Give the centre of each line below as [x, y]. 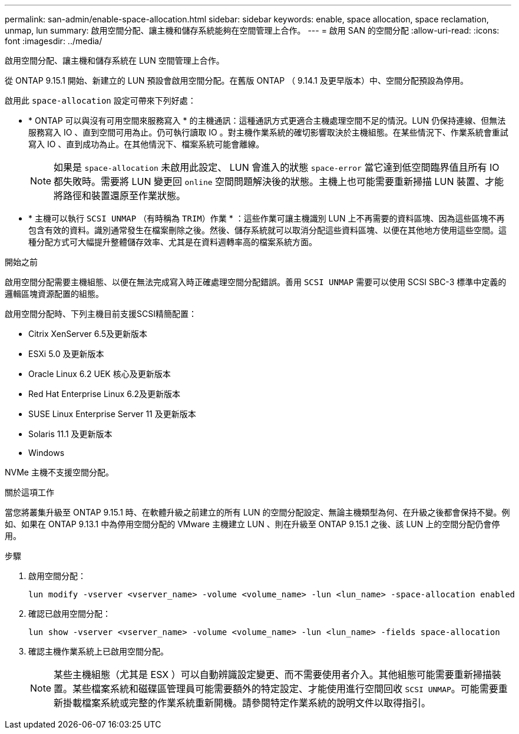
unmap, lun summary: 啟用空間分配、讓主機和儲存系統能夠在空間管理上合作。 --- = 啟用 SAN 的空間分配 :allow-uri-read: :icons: [252, 30]
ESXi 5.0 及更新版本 [66, 354]
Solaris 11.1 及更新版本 [70, 434]
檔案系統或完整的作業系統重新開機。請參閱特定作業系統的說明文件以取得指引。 [257, 703]
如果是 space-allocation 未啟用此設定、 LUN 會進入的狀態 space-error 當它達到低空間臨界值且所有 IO [277, 167]
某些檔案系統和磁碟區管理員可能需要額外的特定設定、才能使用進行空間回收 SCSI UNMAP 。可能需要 [285, 689]
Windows [47, 453]
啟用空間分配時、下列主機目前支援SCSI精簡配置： [101, 314]
